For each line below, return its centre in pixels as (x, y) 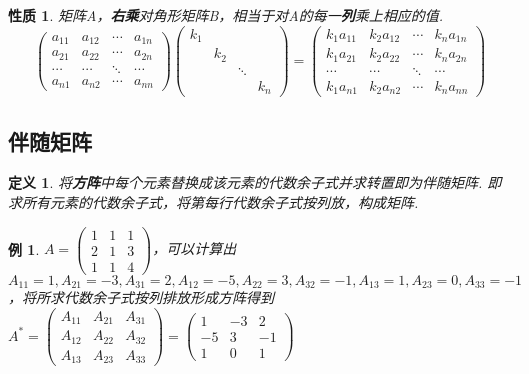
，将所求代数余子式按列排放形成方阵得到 (141, 297)
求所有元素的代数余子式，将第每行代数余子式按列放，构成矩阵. (213, 201)
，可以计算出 (194, 248)
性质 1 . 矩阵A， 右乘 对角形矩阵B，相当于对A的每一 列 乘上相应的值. (225, 15)
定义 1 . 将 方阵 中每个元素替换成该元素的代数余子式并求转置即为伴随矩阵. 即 (255, 182)
